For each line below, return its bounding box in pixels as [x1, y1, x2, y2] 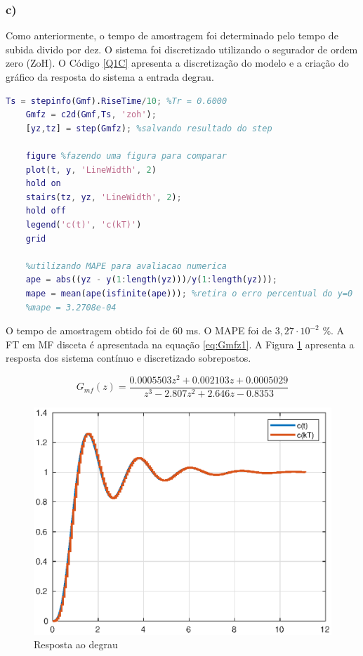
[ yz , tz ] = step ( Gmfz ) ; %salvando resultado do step [25, 123, 272, 133]
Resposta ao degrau [34, 637, 118, 652]
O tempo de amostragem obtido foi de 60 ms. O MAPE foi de [6, 323, 272, 338]
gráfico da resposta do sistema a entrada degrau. [6, 70, 214, 84]
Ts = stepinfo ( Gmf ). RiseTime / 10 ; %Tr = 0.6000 [6, 96, 227, 106]
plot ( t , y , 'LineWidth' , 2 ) [25, 164, 157, 175]
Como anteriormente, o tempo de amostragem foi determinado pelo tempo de [6, 28, 338, 43]
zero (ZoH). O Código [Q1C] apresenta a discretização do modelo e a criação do [6, 55, 349, 70]
